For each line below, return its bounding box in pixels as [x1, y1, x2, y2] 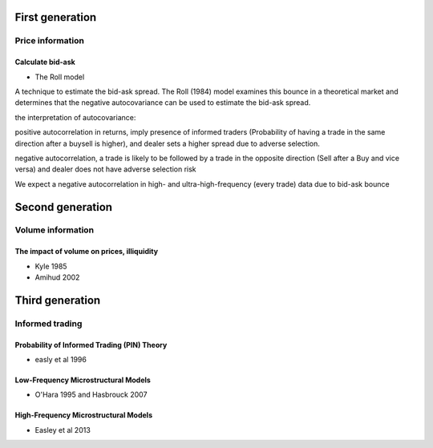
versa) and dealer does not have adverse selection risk [14, 164, 196, 174]
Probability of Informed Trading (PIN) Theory [14, 340, 168, 349]
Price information [14, 35, 84, 46]
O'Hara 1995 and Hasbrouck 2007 [34, 389, 148, 400]
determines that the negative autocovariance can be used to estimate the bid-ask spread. [14, 98, 311, 107]
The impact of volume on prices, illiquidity [14, 247, 159, 256]
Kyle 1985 [34, 261, 67, 271]
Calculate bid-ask [14, 57, 75, 67]
